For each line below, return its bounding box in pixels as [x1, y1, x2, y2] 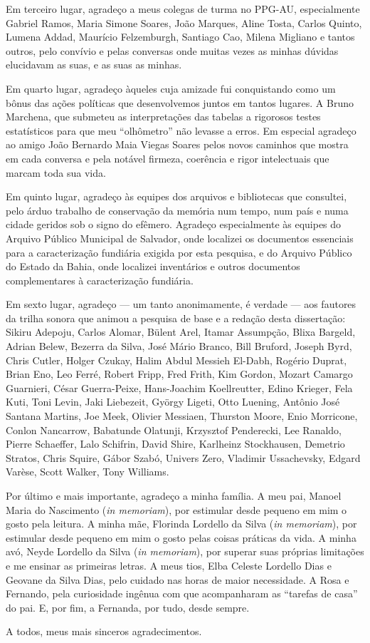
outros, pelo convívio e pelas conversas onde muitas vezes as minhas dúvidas [6, 43, 339, 58]
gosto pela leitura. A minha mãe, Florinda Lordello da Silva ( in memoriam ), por [6, 516, 357, 531]
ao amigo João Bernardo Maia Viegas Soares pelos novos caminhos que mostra [6, 137, 349, 152]
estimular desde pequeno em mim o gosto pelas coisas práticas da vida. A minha [6, 530, 356, 545]
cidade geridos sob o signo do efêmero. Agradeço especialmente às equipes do [6, 217, 342, 232]
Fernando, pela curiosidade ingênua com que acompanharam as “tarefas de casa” [6, 586, 358, 601]
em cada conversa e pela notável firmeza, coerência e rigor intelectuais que [6, 150, 329, 165]
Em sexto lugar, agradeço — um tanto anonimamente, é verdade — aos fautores [6, 297, 356, 312]
